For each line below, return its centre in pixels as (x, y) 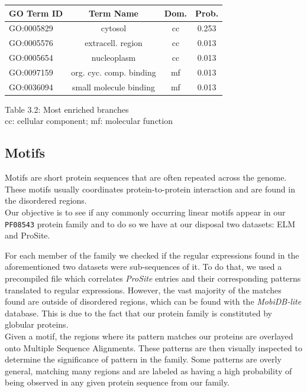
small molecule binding (114, 86)
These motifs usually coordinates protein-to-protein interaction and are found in (150, 189)
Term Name (114, 13)
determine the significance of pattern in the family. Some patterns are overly (143, 359)
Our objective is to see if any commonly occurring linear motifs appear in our (145, 212)
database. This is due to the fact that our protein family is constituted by (138, 313)
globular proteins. (37, 324)
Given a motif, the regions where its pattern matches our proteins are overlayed (149, 336)
